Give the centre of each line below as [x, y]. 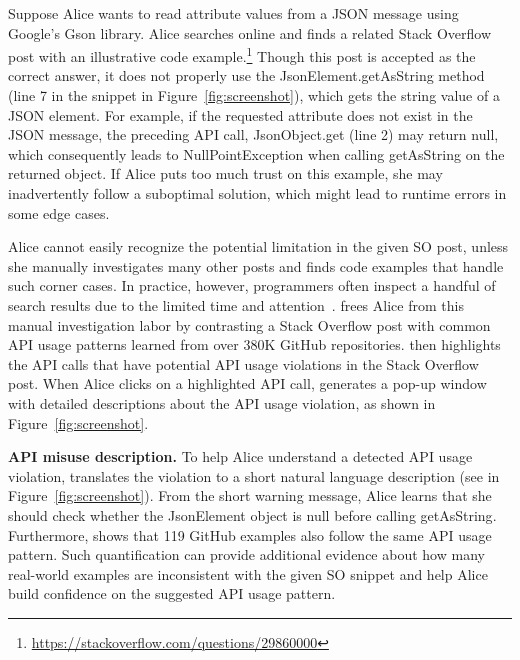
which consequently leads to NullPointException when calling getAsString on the [256, 153]
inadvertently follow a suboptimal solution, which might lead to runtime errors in [257, 193]
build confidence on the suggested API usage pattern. [172, 593]
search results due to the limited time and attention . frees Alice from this [236, 304]
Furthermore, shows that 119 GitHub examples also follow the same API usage [250, 534]
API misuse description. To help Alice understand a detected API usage [240, 456]
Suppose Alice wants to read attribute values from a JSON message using [233, 13]
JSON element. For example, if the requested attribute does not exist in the [240, 114]
